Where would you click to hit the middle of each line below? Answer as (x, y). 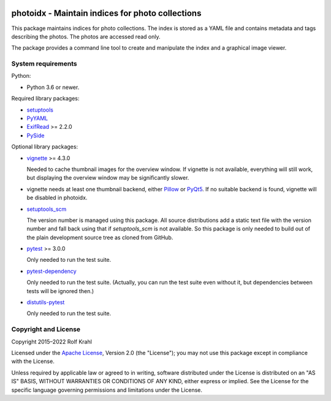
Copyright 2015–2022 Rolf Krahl (51, 342)
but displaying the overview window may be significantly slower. (108, 178)
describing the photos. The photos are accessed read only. (86, 36)
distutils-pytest (46, 302)
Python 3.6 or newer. (53, 87)
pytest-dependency (51, 271)
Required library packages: (45, 99)
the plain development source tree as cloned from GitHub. (100, 237)
